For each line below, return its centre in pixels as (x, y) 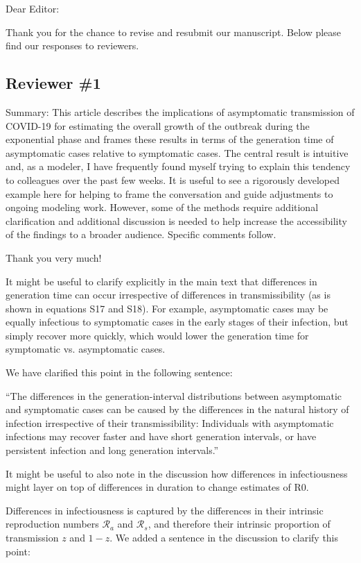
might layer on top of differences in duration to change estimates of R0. (157, 487)
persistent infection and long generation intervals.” (112, 450)
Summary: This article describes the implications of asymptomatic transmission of (180, 111)
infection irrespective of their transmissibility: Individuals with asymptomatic (170, 422)
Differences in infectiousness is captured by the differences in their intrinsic (165, 510)
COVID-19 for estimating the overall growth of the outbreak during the (158, 125)
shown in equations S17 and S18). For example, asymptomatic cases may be (167, 308)
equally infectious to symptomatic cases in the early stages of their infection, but (177, 322)
